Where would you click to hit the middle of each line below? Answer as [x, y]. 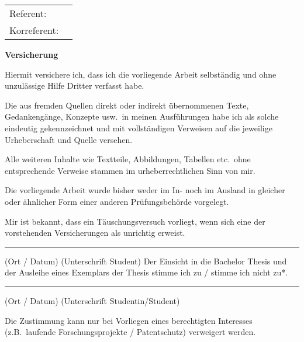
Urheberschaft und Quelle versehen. [69, 139]
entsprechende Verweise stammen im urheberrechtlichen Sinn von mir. [130, 170]
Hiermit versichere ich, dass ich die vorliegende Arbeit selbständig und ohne [141, 74]
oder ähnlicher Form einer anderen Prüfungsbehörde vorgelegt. [117, 201]
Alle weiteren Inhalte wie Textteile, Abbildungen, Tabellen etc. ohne [128, 159]
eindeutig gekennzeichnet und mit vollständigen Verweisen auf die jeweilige [139, 128]
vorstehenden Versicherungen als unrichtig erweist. [95, 233]
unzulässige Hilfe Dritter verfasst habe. [75, 85]
